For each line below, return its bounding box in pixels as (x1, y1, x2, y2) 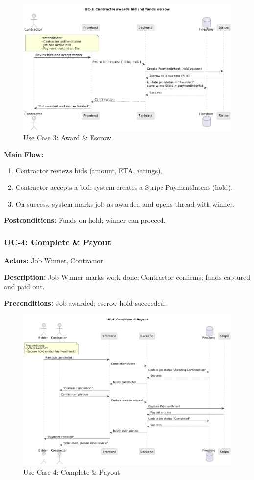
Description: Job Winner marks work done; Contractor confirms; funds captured (4, 271, 251, 282)
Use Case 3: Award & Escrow (23, 133, 111, 143)
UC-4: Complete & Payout (4, 236, 111, 248)
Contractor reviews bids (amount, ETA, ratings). (15, 165, 162, 176)
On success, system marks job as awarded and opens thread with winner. (15, 198, 234, 209)
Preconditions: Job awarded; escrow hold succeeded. (4, 297, 166, 308)
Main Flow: (4, 149, 44, 159)
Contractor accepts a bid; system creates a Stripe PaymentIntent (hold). (15, 182, 232, 192)
